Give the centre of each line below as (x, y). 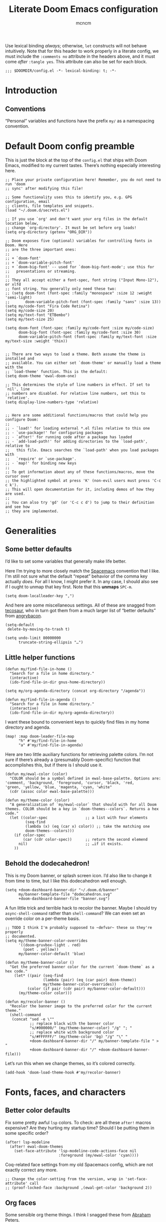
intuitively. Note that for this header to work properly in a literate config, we (82, 51)
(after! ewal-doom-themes (37, 1146)
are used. (15, 494)
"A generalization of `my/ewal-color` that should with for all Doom (83, 804)
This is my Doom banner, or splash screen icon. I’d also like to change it (78, 875)
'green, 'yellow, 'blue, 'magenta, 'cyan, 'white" (59, 787)
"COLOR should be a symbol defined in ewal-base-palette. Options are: (85, 778)
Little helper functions (40, 658)
